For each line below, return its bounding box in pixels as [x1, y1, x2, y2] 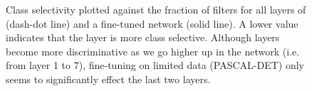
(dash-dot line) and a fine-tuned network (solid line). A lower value [6, 16, 298, 31]
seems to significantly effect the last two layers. [6, 71, 211, 86]
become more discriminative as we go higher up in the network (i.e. [6, 43, 300, 58]
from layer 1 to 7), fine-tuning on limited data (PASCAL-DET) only [6, 58, 304, 73]
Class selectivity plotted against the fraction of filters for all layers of [6, 2, 306, 16]
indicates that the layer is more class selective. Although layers [6, 30, 280, 45]
